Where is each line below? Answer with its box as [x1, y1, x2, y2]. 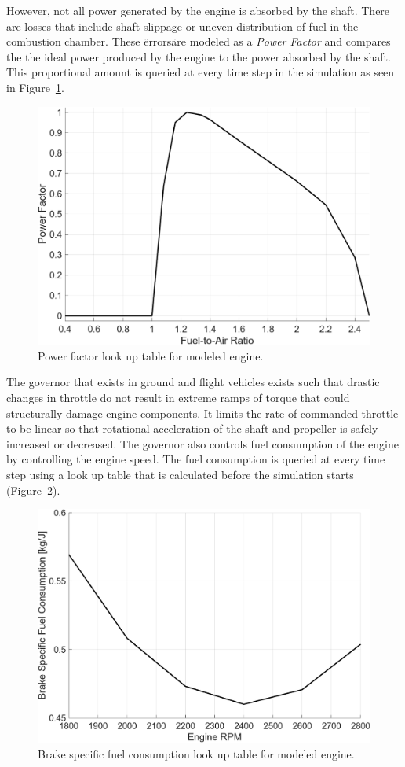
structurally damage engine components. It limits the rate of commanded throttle [6, 404, 399, 421]
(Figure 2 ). [6, 481, 60, 498]
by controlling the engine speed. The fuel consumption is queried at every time [6, 451, 385, 467]
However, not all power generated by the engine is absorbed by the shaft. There [6, 2, 390, 18]
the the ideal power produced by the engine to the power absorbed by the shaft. [6, 48, 391, 65]
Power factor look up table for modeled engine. [38, 347, 264, 363]
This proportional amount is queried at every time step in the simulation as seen [6, 64, 395, 80]
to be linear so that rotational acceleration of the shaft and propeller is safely [6, 420, 378, 437]
